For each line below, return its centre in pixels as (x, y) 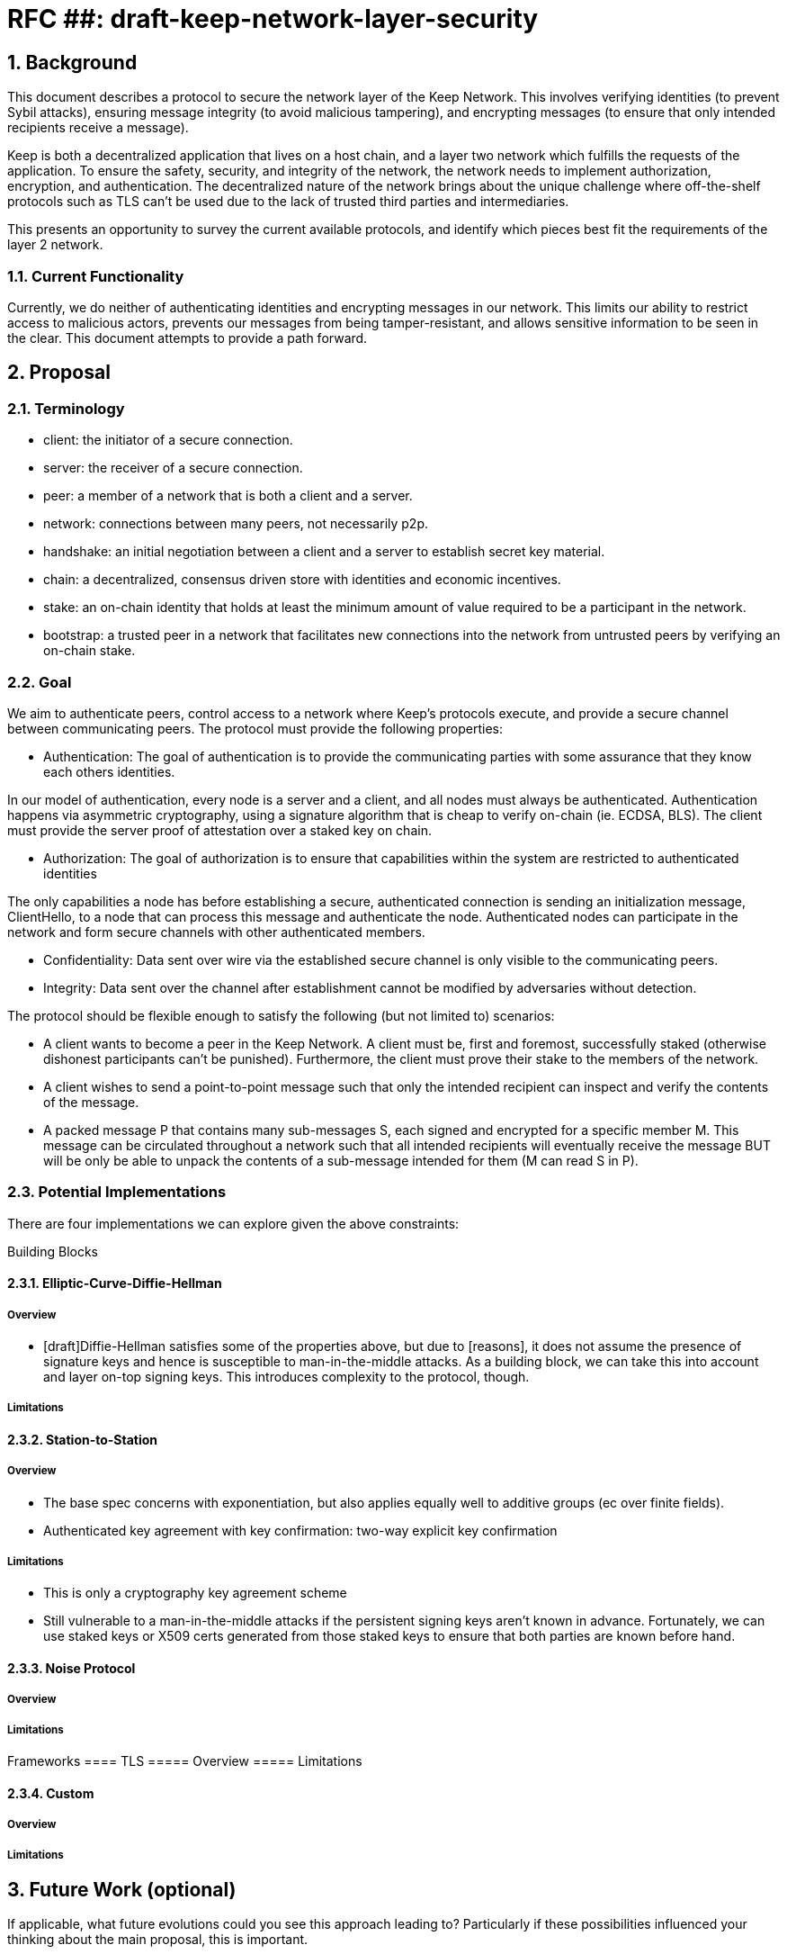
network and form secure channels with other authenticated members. (216, 932)
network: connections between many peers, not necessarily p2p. (236, 524)
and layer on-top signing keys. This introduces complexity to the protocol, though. (286, 1377)
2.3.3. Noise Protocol (72, 1668)
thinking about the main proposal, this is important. (158, 1940)
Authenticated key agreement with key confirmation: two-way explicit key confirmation (300, 1530)
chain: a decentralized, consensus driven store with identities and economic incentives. (302, 580)
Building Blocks (53, 1251)
